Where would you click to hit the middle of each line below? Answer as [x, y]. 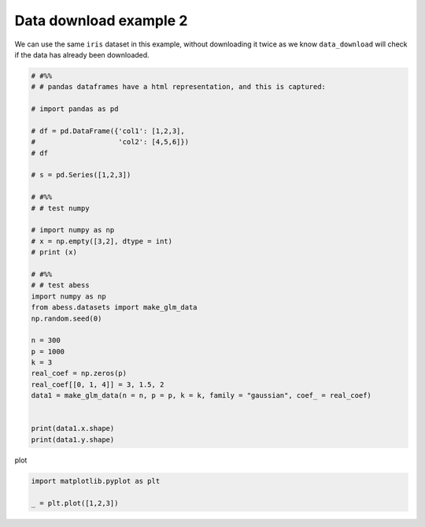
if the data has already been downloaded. [82, 54]
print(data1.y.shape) [73, 440]
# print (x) [54, 252]
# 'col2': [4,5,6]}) [110, 142]
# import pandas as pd [75, 109]
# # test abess [60, 285]
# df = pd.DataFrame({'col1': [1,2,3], [108, 131]
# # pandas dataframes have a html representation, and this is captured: [179, 87]
